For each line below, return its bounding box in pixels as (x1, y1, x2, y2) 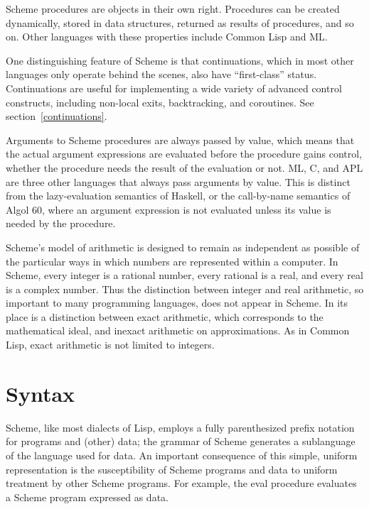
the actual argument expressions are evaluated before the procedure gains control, (6, 146, 363, 161)
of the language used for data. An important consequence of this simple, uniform (6, 447, 358, 462)
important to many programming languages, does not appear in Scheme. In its (6, 295, 348, 310)
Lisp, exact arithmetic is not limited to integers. (6, 337, 215, 352)
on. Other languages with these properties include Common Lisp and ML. (6, 29, 328, 44)
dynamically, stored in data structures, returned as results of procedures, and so (6, 15, 354, 30)
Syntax (6, 378, 75, 407)
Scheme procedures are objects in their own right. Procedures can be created (6, 1, 340, 16)
